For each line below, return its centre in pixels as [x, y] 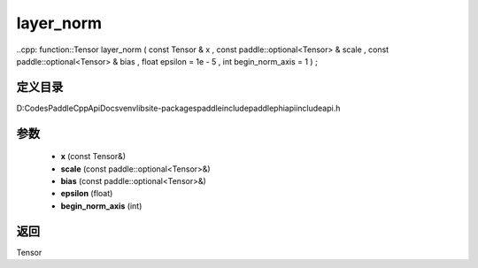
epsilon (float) [87, 194]
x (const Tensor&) [93, 157]
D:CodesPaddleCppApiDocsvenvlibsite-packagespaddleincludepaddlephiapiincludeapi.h [178, 108]
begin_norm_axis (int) [101, 206]
